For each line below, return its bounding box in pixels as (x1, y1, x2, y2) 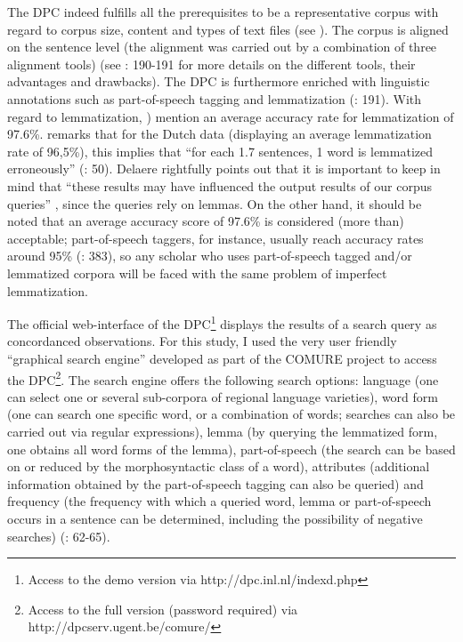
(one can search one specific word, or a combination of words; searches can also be (7, 405, 456, 423)
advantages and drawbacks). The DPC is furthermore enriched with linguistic (7, 72, 430, 91)
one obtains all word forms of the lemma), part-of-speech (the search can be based (7, 439, 456, 458)
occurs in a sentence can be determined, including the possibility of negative (7, 509, 423, 527)
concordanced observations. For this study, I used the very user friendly (7, 332, 397, 350)
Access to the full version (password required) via (28, 599, 298, 618)
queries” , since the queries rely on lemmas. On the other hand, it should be (7, 194, 422, 213)
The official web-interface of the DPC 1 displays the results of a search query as (7, 312, 437, 333)
